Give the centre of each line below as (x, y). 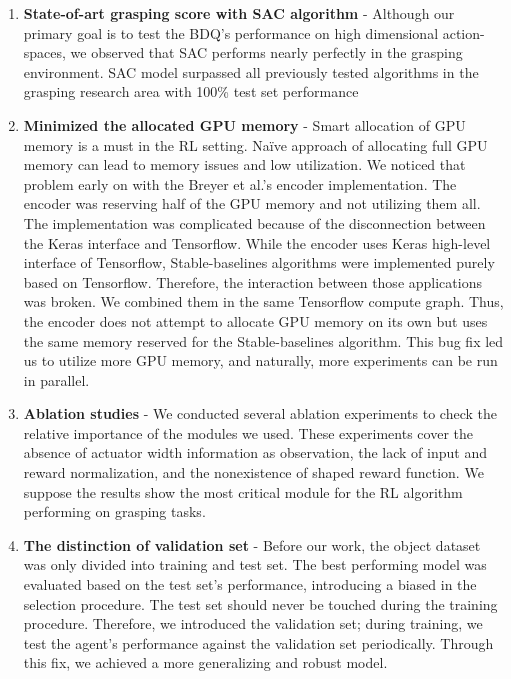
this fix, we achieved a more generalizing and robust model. (205, 662)
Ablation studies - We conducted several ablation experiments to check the (260, 413)
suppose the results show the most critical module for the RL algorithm (243, 491)
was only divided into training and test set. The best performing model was (255, 564)
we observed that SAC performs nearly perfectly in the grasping (266, 52)
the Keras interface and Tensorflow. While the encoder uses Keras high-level (257, 242)
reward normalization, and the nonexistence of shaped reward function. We (253, 472)
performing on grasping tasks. (114, 511)
